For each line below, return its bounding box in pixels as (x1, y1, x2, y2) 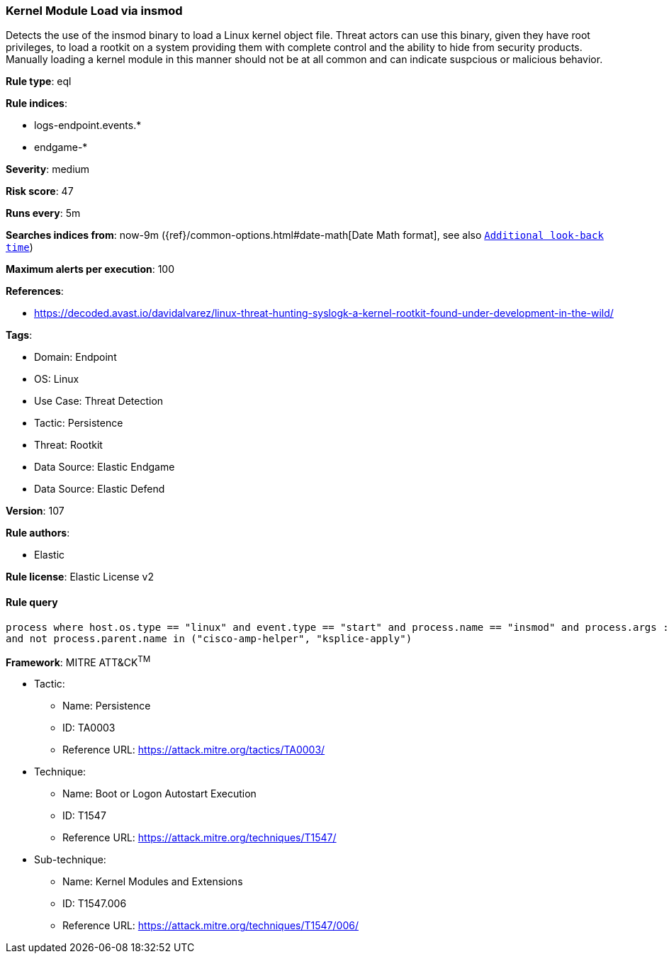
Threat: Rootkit (34, 439, 103, 452)
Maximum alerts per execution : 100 (6, 263, 175, 276)
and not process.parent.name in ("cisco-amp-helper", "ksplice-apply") (6, 632, 412, 644)
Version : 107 (6, 505, 64, 517)
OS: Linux (34, 373, 79, 386)
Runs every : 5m (6, 207, 81, 220)
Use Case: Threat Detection (34, 395, 164, 408)
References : (6, 285, 64, 298)
